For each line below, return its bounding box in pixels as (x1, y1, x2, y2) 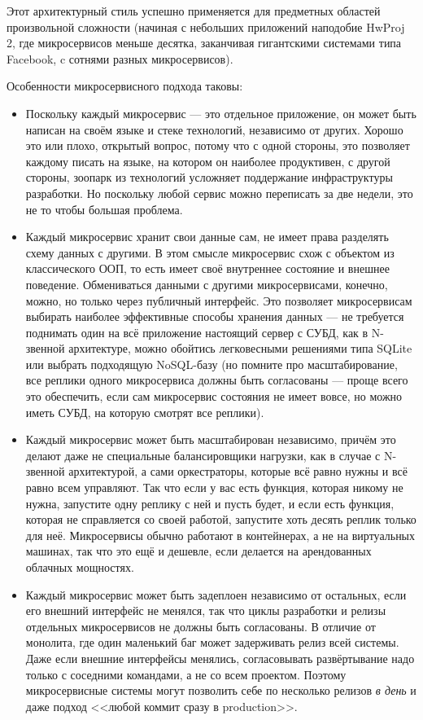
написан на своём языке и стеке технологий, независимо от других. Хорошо (25, 121, 403, 138)
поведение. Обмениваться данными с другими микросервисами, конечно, (25, 275, 388, 292)
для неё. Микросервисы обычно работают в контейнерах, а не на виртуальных (25, 526, 416, 543)
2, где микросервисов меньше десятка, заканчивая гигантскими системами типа (7, 34, 402, 51)
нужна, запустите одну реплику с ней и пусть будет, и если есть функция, (25, 494, 395, 511)
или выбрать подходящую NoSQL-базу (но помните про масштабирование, (25, 355, 398, 372)
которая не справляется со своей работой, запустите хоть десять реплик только (25, 511, 416, 528)
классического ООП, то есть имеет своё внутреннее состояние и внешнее (25, 260, 390, 277)
